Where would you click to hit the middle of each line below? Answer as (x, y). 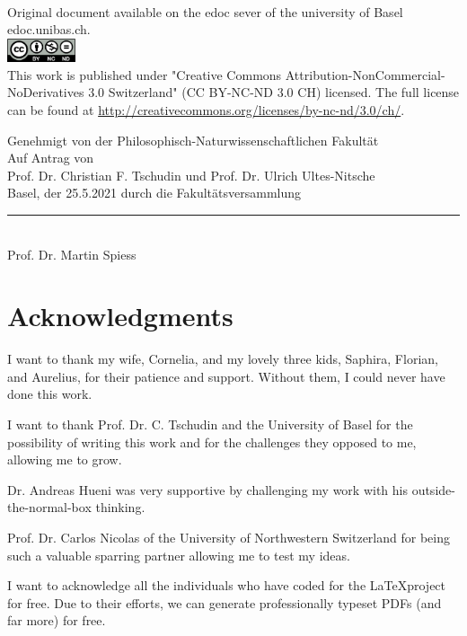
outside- (433, 489)
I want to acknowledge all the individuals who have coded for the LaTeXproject (227, 585)
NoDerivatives (46, 92)
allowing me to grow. (65, 459)
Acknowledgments (120, 316)
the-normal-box (49, 507)
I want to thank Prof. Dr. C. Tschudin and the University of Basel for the (210, 424)
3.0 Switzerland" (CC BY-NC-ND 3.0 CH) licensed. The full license (274, 92)
